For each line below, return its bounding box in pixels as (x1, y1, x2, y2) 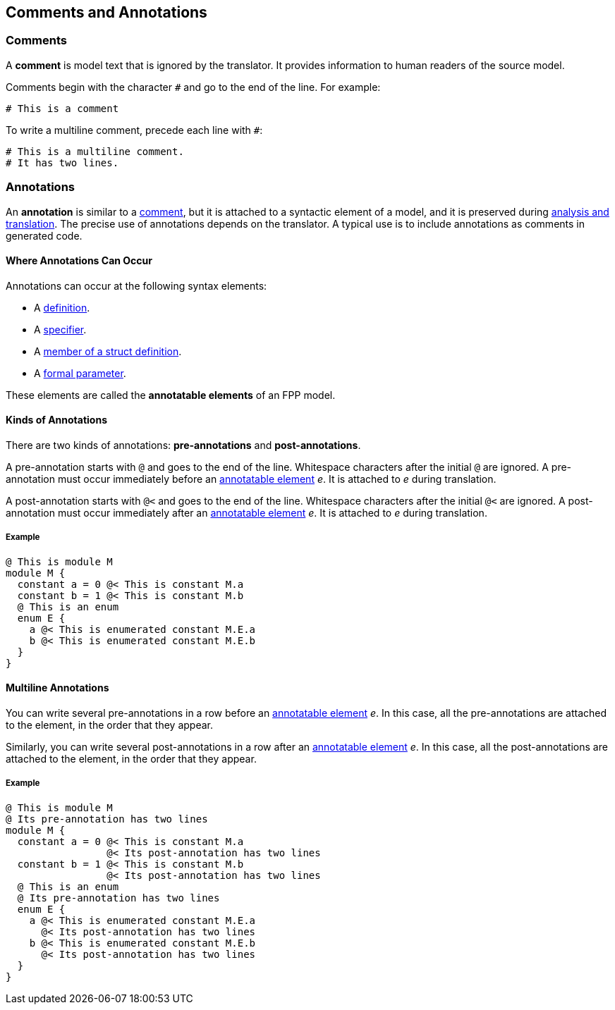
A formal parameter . (34, 367, 126, 379)
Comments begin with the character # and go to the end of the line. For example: (6, 80, 381, 93)
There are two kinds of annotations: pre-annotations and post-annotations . (6, 438, 361, 451)
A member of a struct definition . (34, 345, 182, 357)
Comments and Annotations (6, 4, 207, 21)
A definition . (34, 301, 90, 314)
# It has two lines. (6, 156, 119, 168)
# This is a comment (6, 102, 119, 114)
